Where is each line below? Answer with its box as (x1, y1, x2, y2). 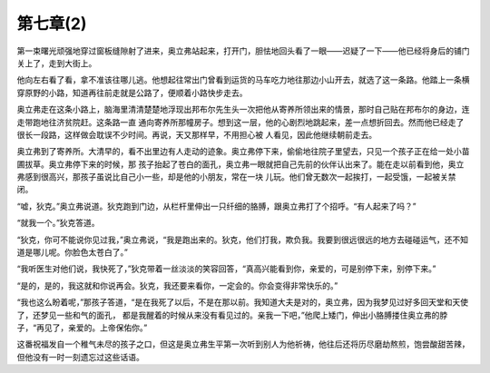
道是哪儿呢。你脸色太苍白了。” (16, 247, 129, 258)
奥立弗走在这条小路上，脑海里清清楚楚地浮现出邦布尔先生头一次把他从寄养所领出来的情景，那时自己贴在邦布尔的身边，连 (16, 104, 470, 115)
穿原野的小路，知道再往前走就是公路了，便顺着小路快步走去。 (16, 87, 248, 98)
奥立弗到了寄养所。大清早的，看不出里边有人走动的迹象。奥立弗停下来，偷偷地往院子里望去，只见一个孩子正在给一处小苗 (16, 146, 470, 157)
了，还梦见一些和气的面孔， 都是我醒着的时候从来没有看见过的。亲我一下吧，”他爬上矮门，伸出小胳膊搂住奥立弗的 (16, 309, 440, 320)
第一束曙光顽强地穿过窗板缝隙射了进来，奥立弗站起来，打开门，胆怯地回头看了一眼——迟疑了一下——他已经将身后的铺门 (16, 45, 470, 56)
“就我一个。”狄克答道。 (16, 218, 100, 229)
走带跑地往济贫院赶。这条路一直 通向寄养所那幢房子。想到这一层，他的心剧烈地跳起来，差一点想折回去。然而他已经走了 (16, 116, 465, 127)
